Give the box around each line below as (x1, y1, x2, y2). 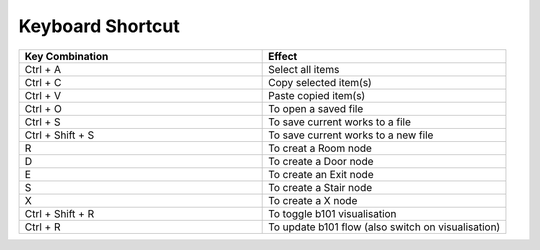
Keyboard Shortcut (18, 15, 180, 37)
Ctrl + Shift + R (24, 206, 95, 220)
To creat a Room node (268, 141, 372, 155)
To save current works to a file (268, 115, 412, 129)
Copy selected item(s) (268, 75, 372, 89)
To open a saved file (268, 101, 364, 115)
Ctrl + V (24, 88, 62, 102)
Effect (268, 49, 298, 63)
